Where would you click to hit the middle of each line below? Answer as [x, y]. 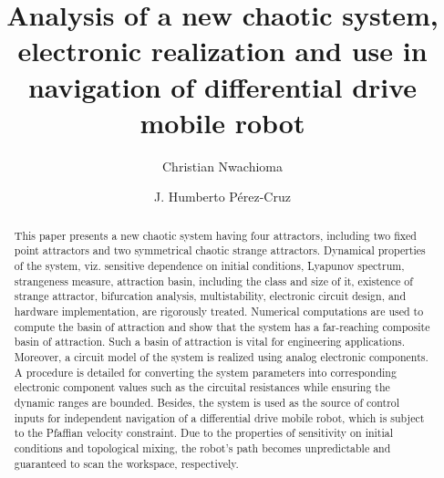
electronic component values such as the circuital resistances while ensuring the [202, 387]
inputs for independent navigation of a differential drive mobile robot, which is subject [219, 417]
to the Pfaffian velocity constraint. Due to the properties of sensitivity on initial [204, 433]
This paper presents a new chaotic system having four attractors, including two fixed [215, 235]
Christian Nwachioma [222, 166]
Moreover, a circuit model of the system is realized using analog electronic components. [221, 356]
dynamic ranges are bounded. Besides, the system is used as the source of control [207, 402]
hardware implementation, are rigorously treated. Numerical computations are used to [219, 311]
